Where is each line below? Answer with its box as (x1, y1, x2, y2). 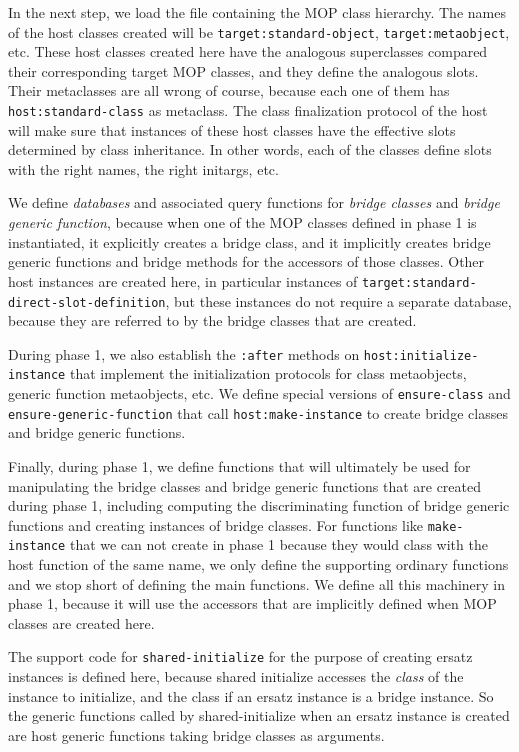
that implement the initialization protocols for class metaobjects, (69, 363, 467, 384)
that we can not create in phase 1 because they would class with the (69, 534, 488, 555)
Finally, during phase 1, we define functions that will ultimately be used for (8, 455, 471, 476)
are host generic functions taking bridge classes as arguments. (8, 724, 385, 745)
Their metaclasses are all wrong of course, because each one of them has (8, 80, 450, 101)
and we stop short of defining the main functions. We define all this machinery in (8, 573, 506, 594)
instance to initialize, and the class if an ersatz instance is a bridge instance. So (8, 685, 494, 706)
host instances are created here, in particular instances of (8, 270, 358, 291)
